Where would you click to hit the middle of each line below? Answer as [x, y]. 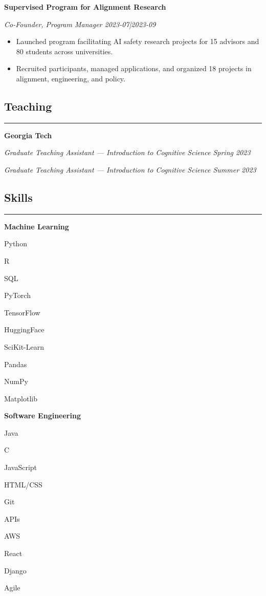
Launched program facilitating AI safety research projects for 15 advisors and [138, 41]
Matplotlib [21, 398]
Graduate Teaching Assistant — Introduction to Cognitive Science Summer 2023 [130, 169]
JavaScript [21, 467]
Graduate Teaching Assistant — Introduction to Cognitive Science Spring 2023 [127, 152]
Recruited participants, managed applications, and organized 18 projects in [134, 68]
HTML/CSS [23, 484]
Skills [18, 197]
